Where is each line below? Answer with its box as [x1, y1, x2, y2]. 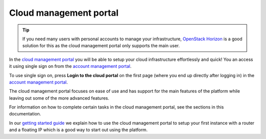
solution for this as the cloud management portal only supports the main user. [22, 43, 180, 49]
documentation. [9, 111, 41, 117]
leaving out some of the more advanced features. [9, 95, 109, 101]
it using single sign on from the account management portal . [9, 63, 132, 69]
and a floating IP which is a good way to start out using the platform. [9, 127, 148, 133]
